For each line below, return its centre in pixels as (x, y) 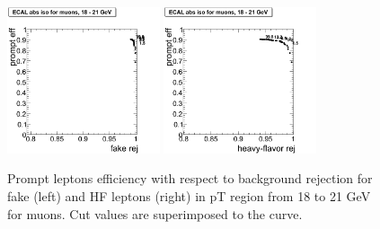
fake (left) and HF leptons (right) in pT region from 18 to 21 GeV (189, 195)
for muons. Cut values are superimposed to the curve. (155, 213)
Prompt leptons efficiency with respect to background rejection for (190, 178)
